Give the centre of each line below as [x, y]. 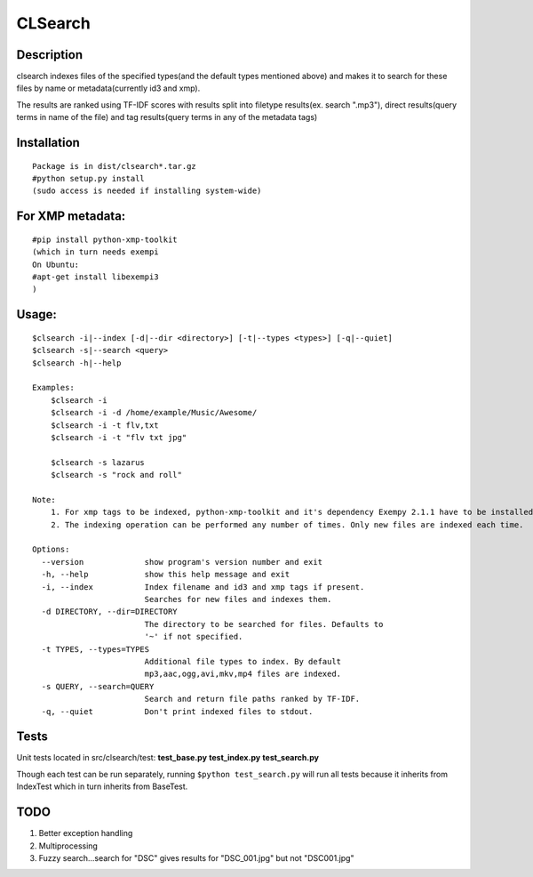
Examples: [53, 388]
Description [50, 55]
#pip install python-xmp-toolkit [105, 239]
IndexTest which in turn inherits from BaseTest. [102, 786]
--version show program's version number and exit [182, 562]
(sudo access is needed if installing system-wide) [147, 191]
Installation [48, 143]
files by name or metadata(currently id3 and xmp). [108, 88]
